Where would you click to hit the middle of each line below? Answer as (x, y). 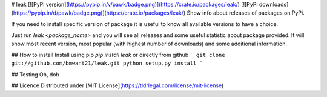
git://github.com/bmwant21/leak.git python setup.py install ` (107, 63)
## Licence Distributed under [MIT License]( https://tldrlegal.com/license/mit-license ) (117, 85)
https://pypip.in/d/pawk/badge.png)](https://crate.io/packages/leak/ (98, 13)
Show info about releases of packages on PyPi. (246, 13)
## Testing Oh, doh (35, 74)
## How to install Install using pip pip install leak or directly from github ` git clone (118, 55)
